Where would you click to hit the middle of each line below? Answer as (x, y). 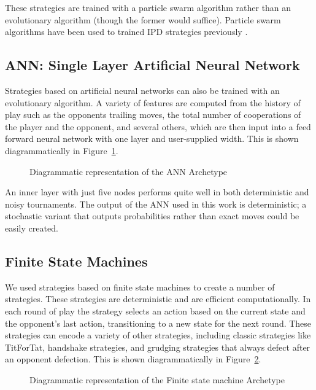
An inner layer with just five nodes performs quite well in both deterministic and (157, 192)
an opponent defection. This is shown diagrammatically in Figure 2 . (133, 359)
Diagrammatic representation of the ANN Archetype (129, 171)
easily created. (32, 228)
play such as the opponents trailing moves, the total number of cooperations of (153, 115)
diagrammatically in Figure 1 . (62, 150)
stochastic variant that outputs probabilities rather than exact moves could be (152, 216)
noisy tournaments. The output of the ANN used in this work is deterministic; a (156, 204)
